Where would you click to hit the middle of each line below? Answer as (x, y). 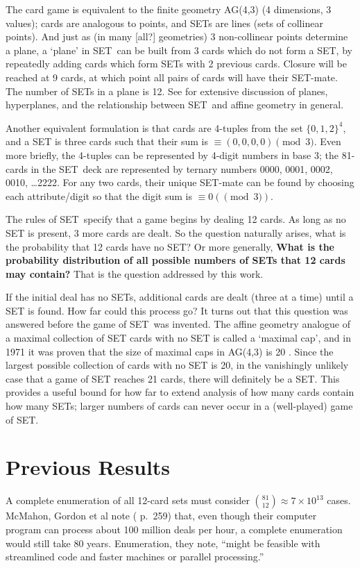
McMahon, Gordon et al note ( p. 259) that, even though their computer (161, 516)
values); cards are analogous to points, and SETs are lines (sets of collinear (164, 23)
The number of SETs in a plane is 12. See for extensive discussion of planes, (167, 91)
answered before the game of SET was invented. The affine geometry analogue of (178, 324)
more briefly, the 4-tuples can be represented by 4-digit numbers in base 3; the (172, 154)
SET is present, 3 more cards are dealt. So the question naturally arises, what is (176, 232)
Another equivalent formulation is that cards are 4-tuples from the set (154, 127)
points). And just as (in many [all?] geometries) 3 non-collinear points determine (177, 36)
